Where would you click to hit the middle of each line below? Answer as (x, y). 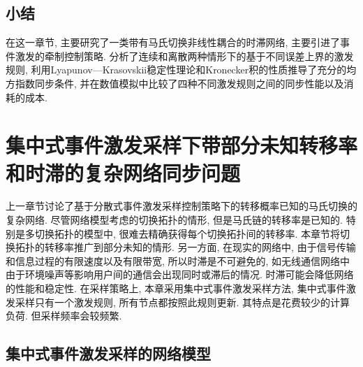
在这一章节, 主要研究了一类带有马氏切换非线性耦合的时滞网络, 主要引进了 (173, 42)
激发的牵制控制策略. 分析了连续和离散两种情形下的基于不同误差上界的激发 (184, 56)
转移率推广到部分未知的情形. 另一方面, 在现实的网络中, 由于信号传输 (200, 247)
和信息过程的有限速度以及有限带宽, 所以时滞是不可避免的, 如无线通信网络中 (178, 260)
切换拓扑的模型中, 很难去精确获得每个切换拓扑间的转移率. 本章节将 (187, 233)
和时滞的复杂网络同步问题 (123, 172)
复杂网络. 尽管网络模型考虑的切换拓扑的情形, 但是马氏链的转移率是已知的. (174, 220)
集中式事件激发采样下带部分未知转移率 (182, 145)
